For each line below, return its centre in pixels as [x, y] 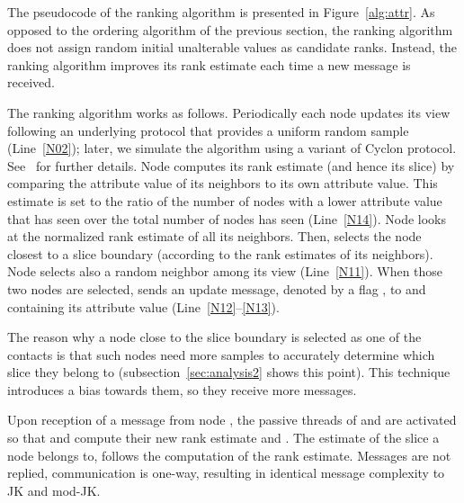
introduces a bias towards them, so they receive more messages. [182, 389]
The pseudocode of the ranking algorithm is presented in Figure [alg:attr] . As [221, 12]
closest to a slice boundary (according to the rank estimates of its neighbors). [220, 253]
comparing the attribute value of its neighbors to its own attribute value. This [223, 183]
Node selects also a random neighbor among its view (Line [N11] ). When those [225, 271]
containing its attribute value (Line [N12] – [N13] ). [143, 306]
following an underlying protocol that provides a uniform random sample [208, 130]
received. [31, 82]
